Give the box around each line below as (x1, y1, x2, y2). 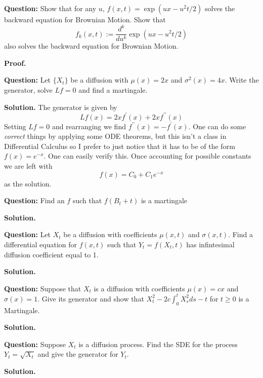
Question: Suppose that (4, 283, 81, 293)
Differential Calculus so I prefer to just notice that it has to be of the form (4, 140, 235, 151)
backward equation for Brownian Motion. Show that (4, 14, 166, 24)
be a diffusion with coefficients (63, 229, 157, 240)
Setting (4, 121, 26, 131)
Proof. (4, 57, 26, 68)
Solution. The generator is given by (4, 101, 117, 112)
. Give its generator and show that (37, 293, 144, 304)
